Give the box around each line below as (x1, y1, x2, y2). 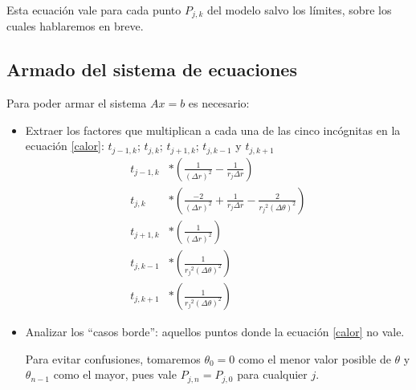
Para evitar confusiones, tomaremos (25, 350, 201, 367)
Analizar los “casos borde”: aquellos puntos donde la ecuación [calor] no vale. (25, 323, 405, 340)
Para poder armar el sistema (6, 95, 147, 112)
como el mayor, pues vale (53, 366, 177, 383)
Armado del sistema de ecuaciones (6, 57, 297, 82)
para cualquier (237, 366, 308, 383)
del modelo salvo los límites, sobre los (206, 2, 392, 18)
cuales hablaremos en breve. (6, 18, 144, 35)
